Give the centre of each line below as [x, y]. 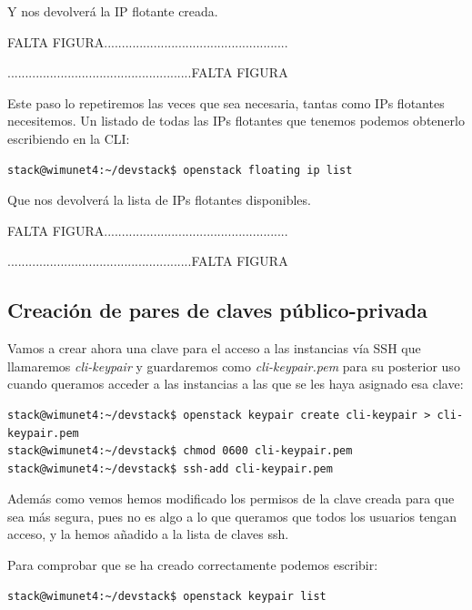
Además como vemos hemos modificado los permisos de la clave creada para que [231, 498]
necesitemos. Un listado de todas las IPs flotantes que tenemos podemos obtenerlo [236, 121]
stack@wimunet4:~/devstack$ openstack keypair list [167, 596]
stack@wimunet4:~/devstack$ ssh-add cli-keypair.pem [170, 468]
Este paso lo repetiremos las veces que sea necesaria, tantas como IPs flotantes [226, 102]
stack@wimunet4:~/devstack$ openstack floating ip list [180, 170]
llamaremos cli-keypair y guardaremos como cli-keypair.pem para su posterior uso [234, 366]
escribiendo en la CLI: [69, 138]
